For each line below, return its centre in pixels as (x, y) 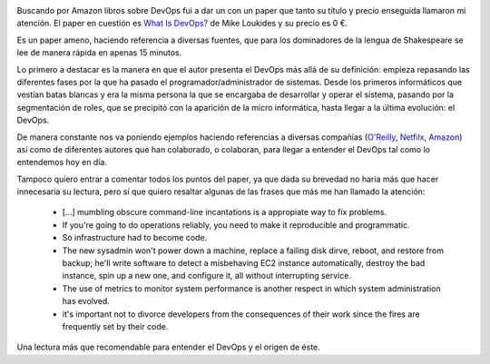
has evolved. (86, 301)
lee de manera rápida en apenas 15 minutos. (99, 53)
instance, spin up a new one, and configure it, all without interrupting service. (206, 276)
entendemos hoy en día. (62, 162)
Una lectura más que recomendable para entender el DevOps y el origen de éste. (169, 347)
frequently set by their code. (115, 326)
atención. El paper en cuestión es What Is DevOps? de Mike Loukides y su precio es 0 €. (182, 24)
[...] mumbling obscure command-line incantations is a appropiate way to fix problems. (225, 212)
